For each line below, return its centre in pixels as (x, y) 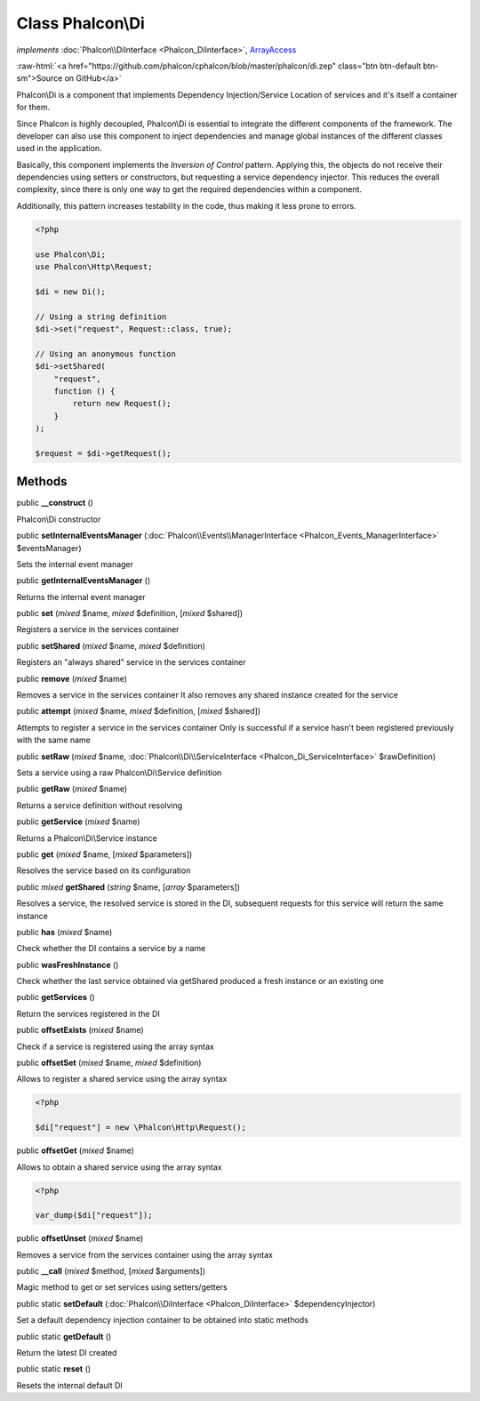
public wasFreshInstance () (68, 965)
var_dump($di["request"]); (94, 1215)
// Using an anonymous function (106, 354)
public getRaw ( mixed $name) (72, 789)
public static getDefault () (64, 1336)
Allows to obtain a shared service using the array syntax (119, 1167)
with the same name (53, 740)
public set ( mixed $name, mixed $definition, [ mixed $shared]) (130, 613)
